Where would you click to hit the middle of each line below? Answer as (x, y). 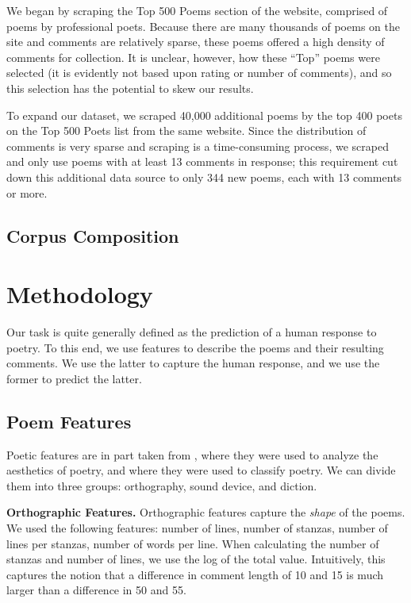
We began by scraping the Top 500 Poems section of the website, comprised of (197, 10)
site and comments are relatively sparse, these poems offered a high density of (196, 42)
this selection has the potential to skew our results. (130, 88)
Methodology (80, 294)
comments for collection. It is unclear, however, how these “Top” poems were (193, 57)
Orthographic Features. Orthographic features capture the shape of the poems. (206, 512)
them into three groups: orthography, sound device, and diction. (162, 485)
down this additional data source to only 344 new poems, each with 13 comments (204, 177)
